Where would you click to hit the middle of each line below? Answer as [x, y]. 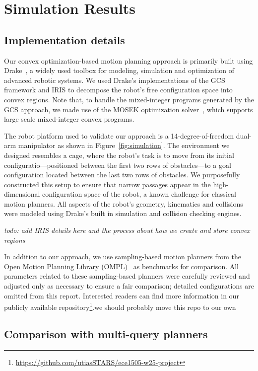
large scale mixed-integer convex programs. [69, 119]
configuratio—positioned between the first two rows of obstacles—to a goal [118, 165]
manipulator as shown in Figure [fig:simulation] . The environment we [124, 145]
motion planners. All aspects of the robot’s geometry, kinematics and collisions [124, 203]
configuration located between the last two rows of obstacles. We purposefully [122, 175]
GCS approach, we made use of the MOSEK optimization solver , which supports [129, 109]
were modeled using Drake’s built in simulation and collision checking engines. [123, 213]
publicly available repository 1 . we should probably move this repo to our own [120, 306]
